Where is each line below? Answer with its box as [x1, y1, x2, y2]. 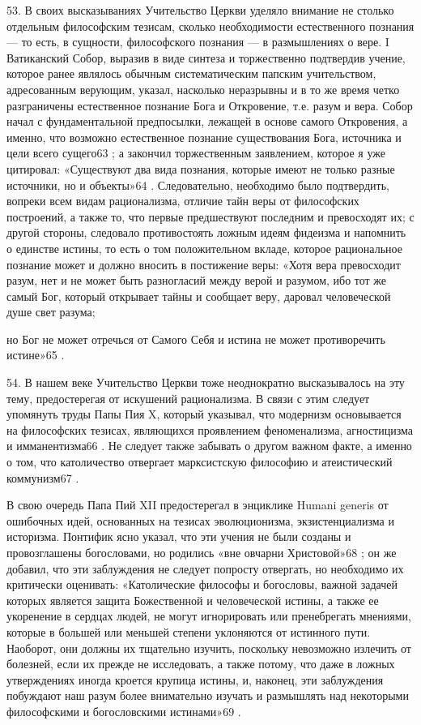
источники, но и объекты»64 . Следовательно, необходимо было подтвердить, [6, 176, 389, 193]
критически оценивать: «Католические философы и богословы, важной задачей [6, 576, 398, 593]
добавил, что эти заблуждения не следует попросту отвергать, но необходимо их [6, 560, 404, 577]
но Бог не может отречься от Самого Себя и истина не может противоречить [6, 330, 385, 347]
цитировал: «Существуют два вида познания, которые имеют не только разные [6, 160, 395, 177]
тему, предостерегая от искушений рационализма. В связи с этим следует [6, 389, 370, 406]
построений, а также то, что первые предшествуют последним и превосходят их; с [6, 208, 415, 225]
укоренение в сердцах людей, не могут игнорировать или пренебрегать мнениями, [6, 607, 411, 624]
